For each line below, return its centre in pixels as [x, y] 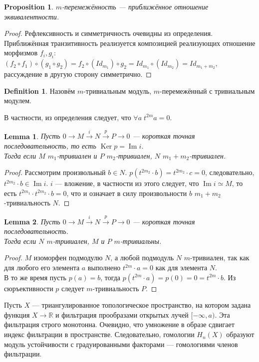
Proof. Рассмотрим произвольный [55, 172]
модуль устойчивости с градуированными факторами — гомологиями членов [121, 344]
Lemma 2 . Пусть [32, 221]
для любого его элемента [42, 268]
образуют [240, 334]
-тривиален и [77, 155]
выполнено [104, 268]
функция [17, 314]
